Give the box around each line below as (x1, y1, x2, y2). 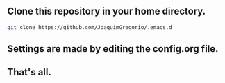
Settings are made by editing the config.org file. (7, 43, 219, 55)
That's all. (7, 66, 52, 78)
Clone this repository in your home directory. (7, 6, 206, 17)
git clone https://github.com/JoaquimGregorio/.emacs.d (7, 24, 172, 30)
